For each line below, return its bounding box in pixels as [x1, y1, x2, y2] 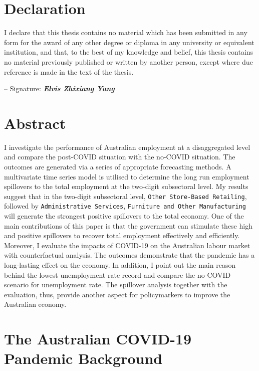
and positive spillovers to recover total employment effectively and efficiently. [4, 230, 240, 241]
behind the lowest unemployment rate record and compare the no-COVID [4, 269, 231, 280]
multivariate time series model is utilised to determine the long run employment [4, 171, 249, 181]
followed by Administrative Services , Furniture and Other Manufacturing [4, 201, 246, 211]
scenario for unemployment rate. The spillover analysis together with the [4, 279, 227, 290]
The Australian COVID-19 [4, 328, 192, 349]
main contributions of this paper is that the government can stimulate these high [4, 220, 252, 231]
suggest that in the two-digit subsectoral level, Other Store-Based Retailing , [4, 191, 247, 201]
